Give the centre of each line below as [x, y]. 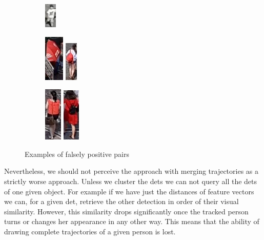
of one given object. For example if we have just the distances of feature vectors [129, 191]
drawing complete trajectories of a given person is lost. [90, 231]
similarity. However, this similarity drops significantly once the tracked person [126, 211]
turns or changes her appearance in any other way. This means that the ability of [132, 221]
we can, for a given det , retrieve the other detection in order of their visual [121, 201]
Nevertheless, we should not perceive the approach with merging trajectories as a [131, 171]
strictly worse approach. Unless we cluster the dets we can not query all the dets [131, 181]
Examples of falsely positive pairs [77, 154]
